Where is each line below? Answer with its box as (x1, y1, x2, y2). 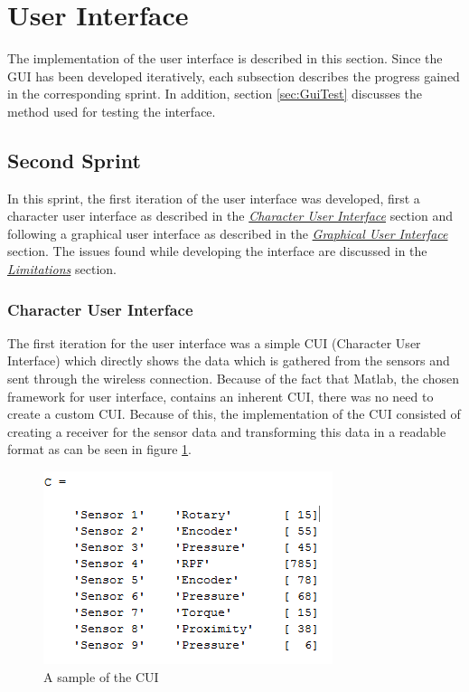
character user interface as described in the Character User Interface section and (7, 206, 453, 225)
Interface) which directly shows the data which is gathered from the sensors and (7, 351, 450, 370)
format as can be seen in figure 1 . (7, 440, 192, 459)
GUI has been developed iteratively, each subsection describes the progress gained (7, 66, 460, 85)
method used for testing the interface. (7, 101, 216, 120)
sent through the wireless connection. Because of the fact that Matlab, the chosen (7, 369, 459, 388)
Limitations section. (7, 260, 117, 279)
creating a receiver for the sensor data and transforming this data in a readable (7, 422, 446, 441)
